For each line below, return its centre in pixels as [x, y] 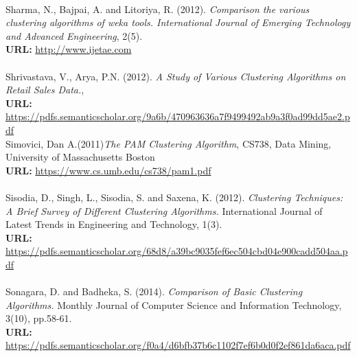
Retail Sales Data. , [45, 90]
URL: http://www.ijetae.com [69, 49]
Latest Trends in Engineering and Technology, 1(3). [114, 224]
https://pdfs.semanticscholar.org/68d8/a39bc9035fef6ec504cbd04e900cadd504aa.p [177, 251]
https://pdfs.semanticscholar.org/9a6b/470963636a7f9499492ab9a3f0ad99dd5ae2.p [178, 116]
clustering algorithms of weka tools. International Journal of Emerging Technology [178, 22]
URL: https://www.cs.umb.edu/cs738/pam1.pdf [108, 170]
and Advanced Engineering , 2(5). [74, 35]
